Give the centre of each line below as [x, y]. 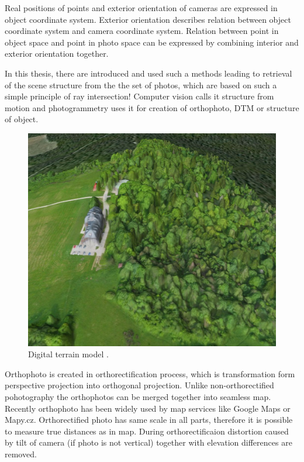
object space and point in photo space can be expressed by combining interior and [152, 42]
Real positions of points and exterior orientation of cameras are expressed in [141, 8]
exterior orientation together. [57, 54]
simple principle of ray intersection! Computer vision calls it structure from [139, 96]
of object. [22, 119]
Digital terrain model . [68, 354]
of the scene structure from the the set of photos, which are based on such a [141, 85]
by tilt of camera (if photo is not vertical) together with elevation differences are [148, 442]
